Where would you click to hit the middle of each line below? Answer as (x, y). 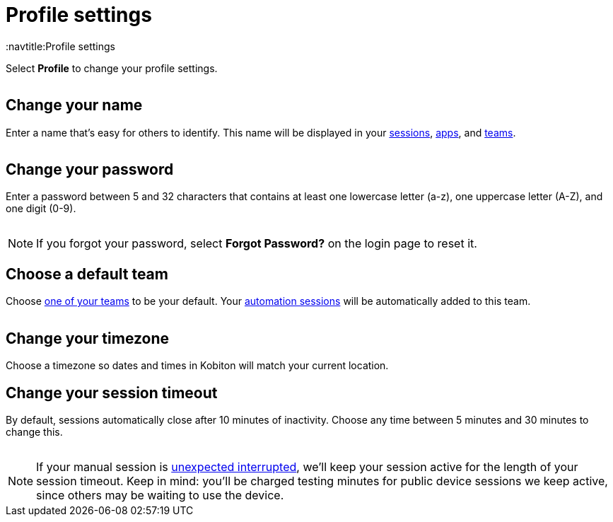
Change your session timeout (112, 393)
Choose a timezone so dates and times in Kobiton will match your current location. (197, 366)
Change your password (90, 170)
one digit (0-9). (41, 209)
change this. (34, 431)
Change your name (74, 105)
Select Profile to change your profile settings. (112, 68)
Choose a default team (87, 274)
